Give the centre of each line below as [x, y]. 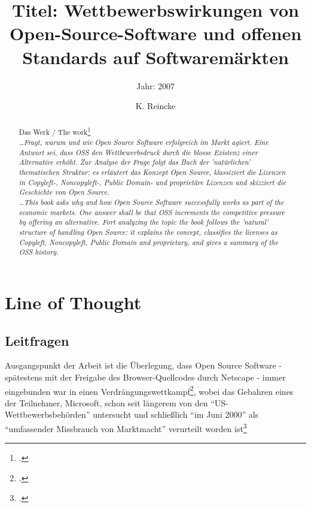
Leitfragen [37, 340]
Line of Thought [73, 302]
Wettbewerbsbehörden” [48, 414]
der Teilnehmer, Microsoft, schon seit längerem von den [106, 402]
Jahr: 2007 [155, 85]
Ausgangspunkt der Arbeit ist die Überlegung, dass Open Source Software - [143, 365]
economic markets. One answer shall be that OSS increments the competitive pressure [152, 212]
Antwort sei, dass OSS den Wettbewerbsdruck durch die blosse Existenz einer [138, 152]
